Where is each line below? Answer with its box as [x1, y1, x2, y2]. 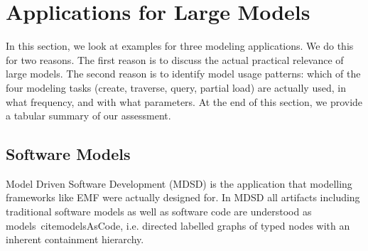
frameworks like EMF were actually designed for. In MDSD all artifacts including [6, 190, 360, 205]
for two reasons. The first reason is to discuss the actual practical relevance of [6, 52, 344, 67]
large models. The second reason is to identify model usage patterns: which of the [6, 66, 361, 81]
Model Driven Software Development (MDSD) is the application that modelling [6, 176, 352, 191]
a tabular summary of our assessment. [6, 108, 171, 123]
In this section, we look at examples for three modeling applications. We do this [6, 38, 354, 53]
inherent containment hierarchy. [6, 232, 144, 247]
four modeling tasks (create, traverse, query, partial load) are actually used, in [6, 80, 346, 95]
